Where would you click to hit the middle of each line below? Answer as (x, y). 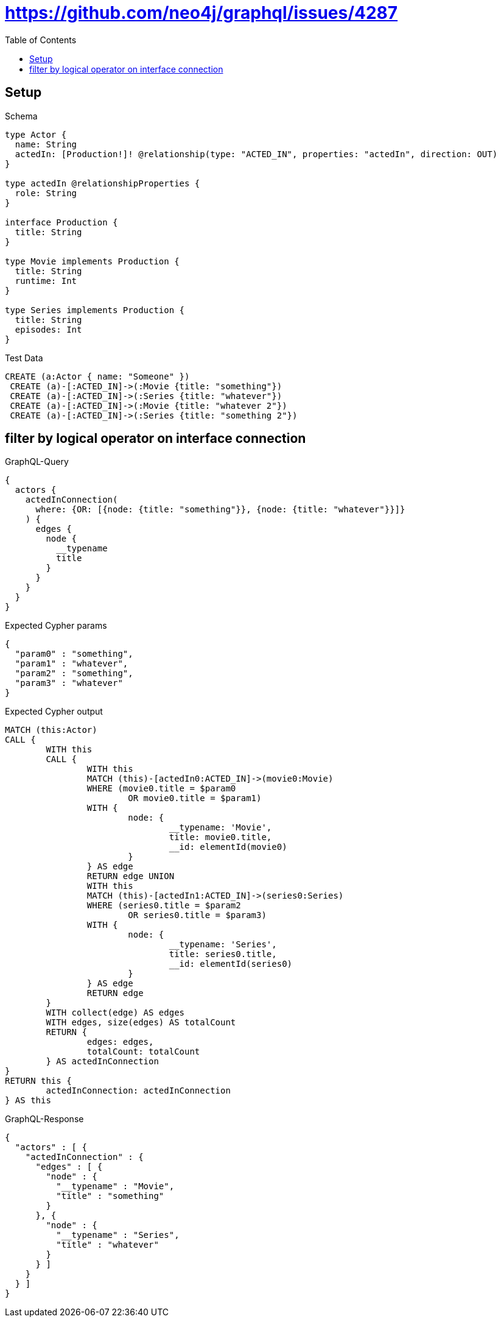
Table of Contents (41, 40)
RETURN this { (38, 1081)
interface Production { (61, 222)
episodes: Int (48, 329)
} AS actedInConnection (102, 1062)
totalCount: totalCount (143, 1052)
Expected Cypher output (54, 712)
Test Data (24, 358)
